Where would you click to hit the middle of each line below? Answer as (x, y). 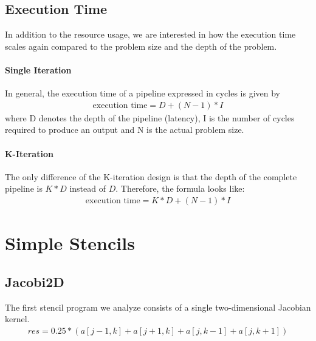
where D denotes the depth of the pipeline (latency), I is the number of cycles (150, 117)
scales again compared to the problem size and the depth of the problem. (141, 46)
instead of (88, 188)
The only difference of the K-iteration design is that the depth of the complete (151, 176)
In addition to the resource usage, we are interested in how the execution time (150, 34)
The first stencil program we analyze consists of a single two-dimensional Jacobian (158, 307)
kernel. (17, 319)
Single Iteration (38, 69)
